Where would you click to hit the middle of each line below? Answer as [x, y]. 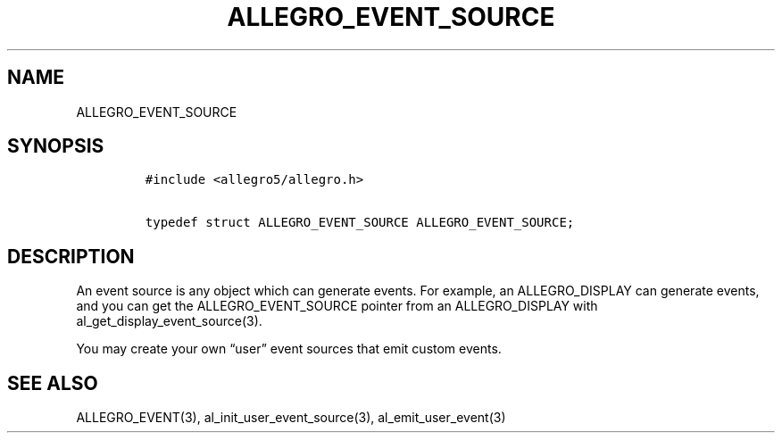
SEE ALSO [53, 383]
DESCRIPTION [71, 256]
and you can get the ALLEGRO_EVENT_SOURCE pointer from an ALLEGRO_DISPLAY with [337, 306]
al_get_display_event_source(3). [169, 321]
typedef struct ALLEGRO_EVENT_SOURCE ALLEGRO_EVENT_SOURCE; [360, 223]
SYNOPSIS [56, 146]
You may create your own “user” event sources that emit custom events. [289, 349]
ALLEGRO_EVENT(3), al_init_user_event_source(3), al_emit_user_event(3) [291, 418]
